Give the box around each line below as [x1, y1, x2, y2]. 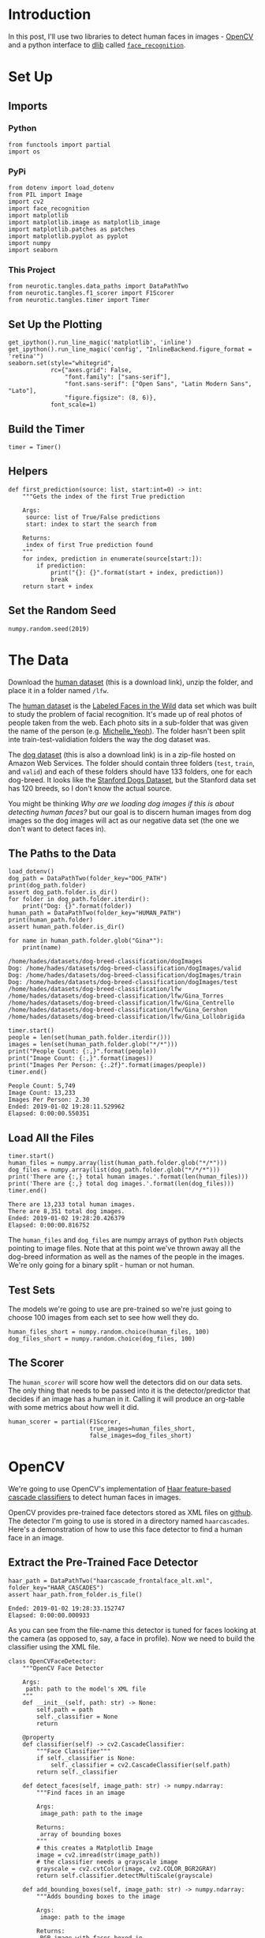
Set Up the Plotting [8, 318, 103, 331]
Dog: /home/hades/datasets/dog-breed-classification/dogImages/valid [8, 964, 242, 973]
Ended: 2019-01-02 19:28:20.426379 [8, 1215, 125, 1223]
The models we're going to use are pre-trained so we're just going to [8, 1304, 232, 1314]
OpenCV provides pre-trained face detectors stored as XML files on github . [8, 1507, 253, 1517]
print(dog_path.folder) [8, 881, 87, 890]
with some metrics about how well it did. [8, 1402, 140, 1412]
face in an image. [8, 1533, 65, 1542]
